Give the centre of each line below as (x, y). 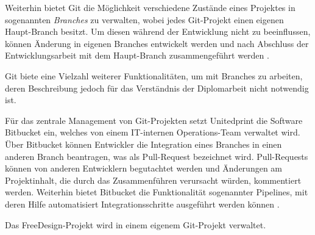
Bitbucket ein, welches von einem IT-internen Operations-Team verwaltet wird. (153, 132)
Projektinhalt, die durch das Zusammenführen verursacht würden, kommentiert (153, 180)
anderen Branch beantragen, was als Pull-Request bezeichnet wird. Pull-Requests (157, 156)
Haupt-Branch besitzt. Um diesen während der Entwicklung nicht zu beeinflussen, (158, 31)
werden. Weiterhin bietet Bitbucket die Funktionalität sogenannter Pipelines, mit (157, 192)
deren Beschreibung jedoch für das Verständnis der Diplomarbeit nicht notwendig (157, 88)
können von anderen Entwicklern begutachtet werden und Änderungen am (143, 168)
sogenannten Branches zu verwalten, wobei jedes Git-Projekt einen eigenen (144, 19)
